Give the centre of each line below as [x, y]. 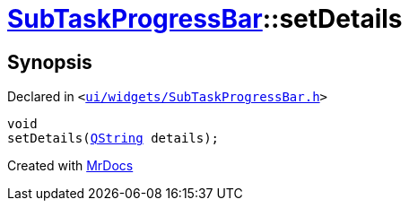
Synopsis [50, 62]
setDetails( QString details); [113, 139]
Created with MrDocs [70, 166]
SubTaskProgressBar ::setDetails [205, 19]
